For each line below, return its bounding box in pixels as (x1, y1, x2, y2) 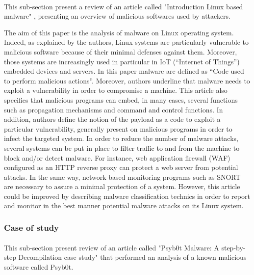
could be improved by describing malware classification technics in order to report (4, 191, 250, 201)
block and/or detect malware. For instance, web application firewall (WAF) (4, 152, 230, 163)
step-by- (221, 242, 246, 252)
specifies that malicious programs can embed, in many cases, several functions (4, 94, 238, 105)
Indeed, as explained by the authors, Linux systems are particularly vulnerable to (4, 37, 249, 47)
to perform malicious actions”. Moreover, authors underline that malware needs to (4, 75, 250, 85)
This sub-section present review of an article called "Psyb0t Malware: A (4, 242, 219, 252)
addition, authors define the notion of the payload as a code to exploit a (4, 114, 221, 124)
